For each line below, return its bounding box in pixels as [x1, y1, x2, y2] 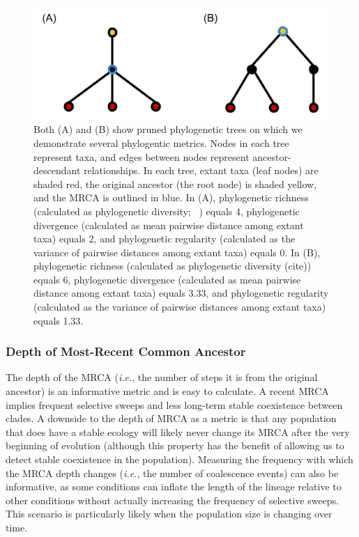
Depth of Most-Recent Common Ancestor [6, 343, 246, 360]
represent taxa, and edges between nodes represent [33, 149, 250, 164]
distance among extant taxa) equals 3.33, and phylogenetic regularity [33, 286, 329, 300]
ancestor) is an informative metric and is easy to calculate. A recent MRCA [6, 384, 329, 398]
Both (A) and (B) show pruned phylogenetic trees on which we [33, 122, 303, 137]
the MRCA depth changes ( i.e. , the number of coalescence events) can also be [6, 465, 339, 480]
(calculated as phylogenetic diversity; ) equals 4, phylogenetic [33, 203, 300, 218]
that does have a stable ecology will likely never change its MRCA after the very [6, 424, 350, 439]
